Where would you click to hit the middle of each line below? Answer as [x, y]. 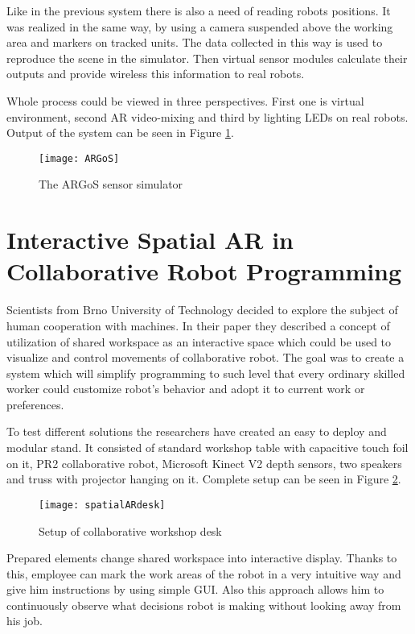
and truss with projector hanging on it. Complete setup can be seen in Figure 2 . [204, 479]
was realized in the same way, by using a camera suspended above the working [200, 26]
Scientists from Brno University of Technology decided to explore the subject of [202, 310]
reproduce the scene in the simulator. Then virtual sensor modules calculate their [207, 58]
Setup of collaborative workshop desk [130, 530]
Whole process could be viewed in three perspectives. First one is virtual [185, 100]
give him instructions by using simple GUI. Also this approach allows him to [195, 589]
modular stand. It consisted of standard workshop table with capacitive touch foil [207, 448]
